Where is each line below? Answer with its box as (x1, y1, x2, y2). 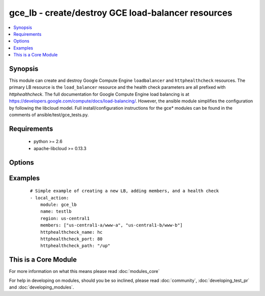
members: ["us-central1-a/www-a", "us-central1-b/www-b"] (40, 222, 183, 228)
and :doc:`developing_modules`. (9, 284, 74, 290)
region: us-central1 (40, 216, 90, 221)
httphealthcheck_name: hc (40, 229, 103, 235)
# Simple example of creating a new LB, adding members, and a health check (30, 188, 219, 194)
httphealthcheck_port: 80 (40, 236, 103, 242)
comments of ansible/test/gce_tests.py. (9, 112, 89, 118)
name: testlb (40, 209, 72, 214)
